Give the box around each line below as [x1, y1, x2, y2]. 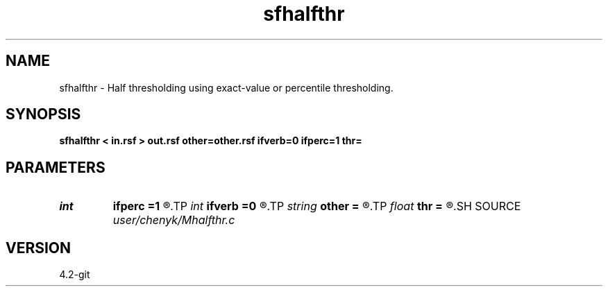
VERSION [6, 239, 71, 257]
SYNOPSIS [6, 105, 81, 123]
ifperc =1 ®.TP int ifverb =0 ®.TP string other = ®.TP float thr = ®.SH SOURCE [112, 199, 521, 214]
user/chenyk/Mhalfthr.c [112, 213, 235, 227]
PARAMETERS [6, 158, 105, 176]
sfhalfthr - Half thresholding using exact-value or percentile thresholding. [59, 81, 394, 94]
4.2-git [59, 268, 90, 281]
